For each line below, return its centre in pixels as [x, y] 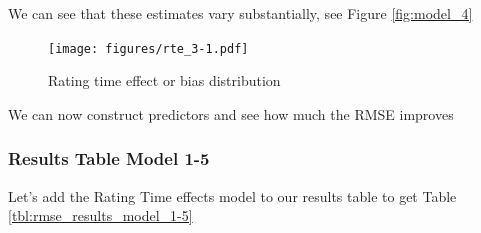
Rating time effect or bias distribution [164, 80]
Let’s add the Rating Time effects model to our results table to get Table [232, 195]
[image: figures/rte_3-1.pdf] [148, 48]
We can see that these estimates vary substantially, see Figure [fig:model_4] [240, 13]
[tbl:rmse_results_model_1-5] [100, 215]
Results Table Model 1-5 [109, 158]
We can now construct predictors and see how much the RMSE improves [231, 113]
